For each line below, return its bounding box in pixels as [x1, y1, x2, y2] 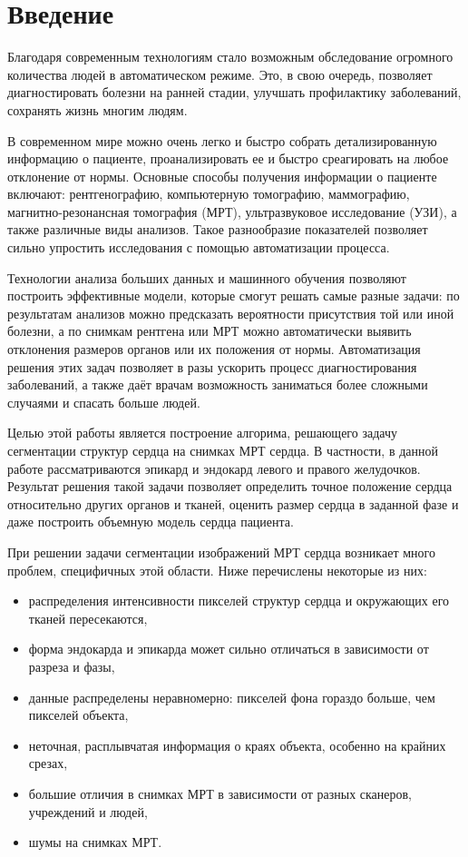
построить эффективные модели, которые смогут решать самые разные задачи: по [7, 286, 460, 305]
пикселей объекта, [28, 705, 129, 724]
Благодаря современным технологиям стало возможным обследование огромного [7, 47, 453, 66]
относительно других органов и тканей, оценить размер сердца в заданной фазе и [7, 494, 459, 513]
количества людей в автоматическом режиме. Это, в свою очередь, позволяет [7, 64, 433, 84]
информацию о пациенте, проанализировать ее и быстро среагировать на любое [7, 149, 449, 168]
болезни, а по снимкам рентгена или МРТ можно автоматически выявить [7, 321, 412, 340]
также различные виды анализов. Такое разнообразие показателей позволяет [7, 220, 428, 239]
